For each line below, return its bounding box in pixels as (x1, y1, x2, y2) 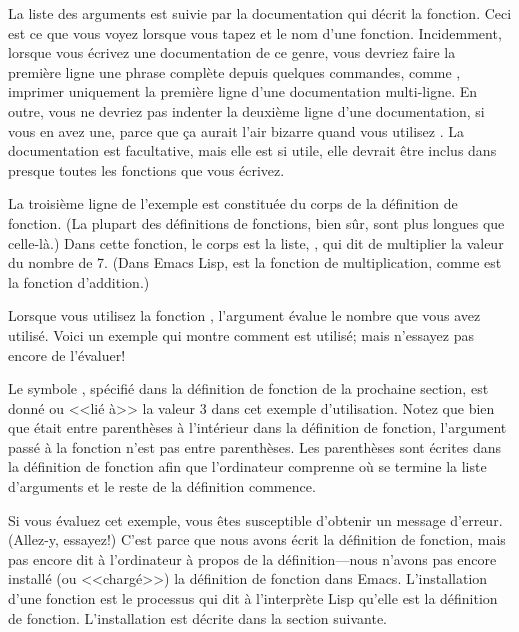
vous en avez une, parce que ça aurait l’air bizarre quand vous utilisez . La (8, 120, 464, 141)
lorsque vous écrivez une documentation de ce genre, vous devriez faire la (8, 42, 456, 63)
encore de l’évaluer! (8, 344, 126, 365)
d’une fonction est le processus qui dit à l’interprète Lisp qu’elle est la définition (8, 588, 498, 609)
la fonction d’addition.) (8, 271, 150, 292)
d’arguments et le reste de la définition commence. (8, 476, 316, 497)
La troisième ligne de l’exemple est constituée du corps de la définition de (8, 193, 458, 214)
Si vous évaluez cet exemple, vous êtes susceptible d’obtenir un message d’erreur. (8, 509, 503, 530)
